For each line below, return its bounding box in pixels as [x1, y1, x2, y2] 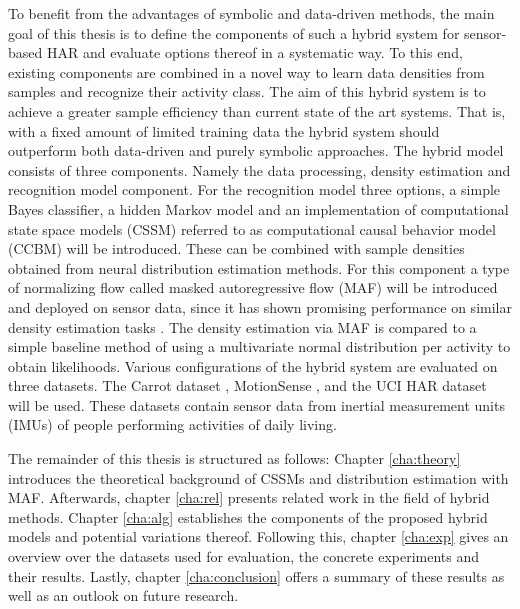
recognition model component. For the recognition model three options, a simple [8, 179, 501, 200]
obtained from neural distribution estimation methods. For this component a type [8, 257, 510, 278]
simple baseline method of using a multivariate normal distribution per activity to [8, 336, 511, 357]
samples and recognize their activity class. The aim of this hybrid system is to [8, 81, 486, 102]
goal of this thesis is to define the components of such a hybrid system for [8, 22, 460, 43]
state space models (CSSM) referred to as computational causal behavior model [8, 218, 496, 239]
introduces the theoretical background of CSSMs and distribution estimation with [8, 467, 509, 488]
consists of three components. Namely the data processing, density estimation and [8, 159, 511, 180]
